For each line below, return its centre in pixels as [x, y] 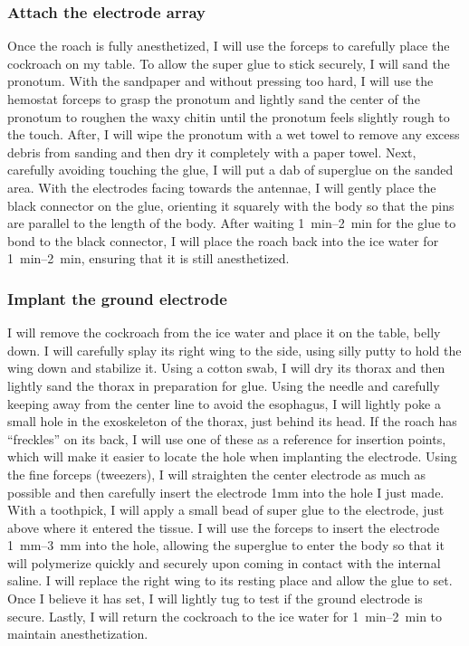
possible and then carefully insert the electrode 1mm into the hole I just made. [226, 492]
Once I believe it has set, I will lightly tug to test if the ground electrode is [215, 598]
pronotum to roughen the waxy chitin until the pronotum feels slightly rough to [229, 116]
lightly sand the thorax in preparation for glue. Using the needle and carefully [224, 385]
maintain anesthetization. [78, 634]
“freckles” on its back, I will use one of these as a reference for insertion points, [227, 438]
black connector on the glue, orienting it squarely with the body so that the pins [231, 205]
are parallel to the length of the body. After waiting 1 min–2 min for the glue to [232, 223]
